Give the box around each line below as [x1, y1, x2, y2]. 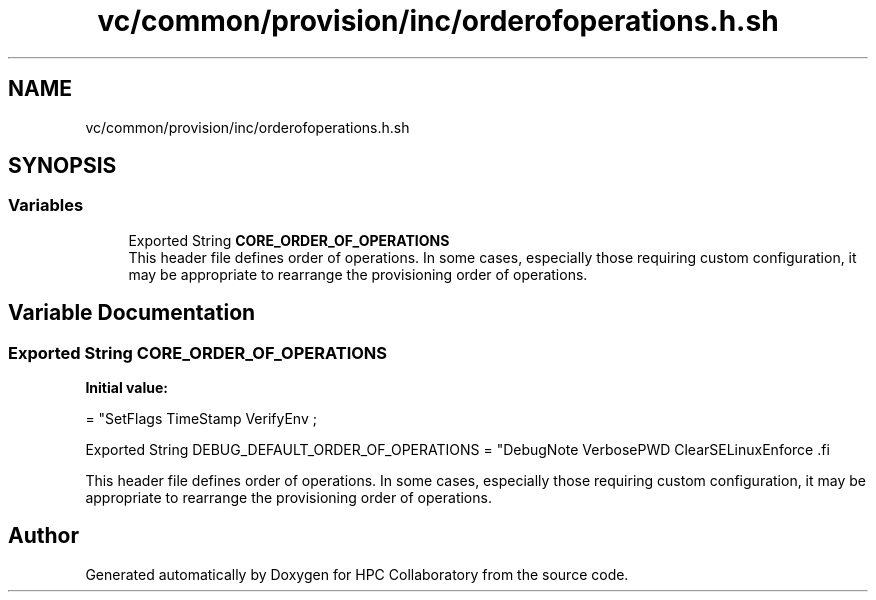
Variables [8, 195, 84, 216]
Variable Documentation [8, 300, 256, 326]
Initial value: [85, 379, 168, 397]
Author [8, 523, 79, 549]
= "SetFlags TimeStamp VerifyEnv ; [85, 410, 317, 428]
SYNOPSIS [8, 153, 117, 179]
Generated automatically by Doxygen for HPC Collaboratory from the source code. [85, 565, 629, 583]
